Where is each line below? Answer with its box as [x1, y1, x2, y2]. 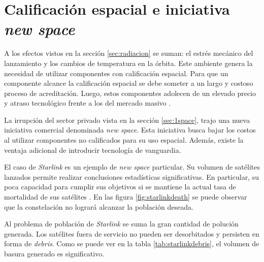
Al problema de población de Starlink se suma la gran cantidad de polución [4, 218, 239, 229]
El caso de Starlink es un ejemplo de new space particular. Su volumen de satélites [4, 161, 260, 172]
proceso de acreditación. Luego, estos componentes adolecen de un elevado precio [4, 87, 256, 98]
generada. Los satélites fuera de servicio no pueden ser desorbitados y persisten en [4, 228, 259, 239]
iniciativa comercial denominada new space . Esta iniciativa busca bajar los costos [4, 124, 256, 135]
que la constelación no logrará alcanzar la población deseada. [4, 201, 193, 212]
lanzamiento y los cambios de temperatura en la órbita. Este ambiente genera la [4, 57, 253, 68]
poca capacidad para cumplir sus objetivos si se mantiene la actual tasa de [4, 181, 236, 192]
